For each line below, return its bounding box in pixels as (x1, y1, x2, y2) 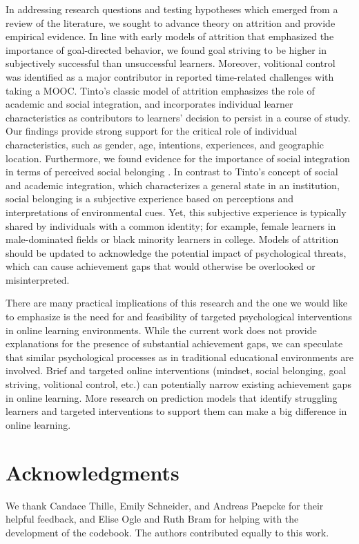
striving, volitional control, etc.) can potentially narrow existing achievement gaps (6, 377, 351, 391)
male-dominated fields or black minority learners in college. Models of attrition (6, 232, 339, 246)
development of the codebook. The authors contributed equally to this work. (6, 525, 329, 539)
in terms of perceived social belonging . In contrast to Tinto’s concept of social (6, 164, 338, 179)
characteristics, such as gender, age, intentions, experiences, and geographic (6, 137, 324, 151)
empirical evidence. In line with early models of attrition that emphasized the (6, 29, 334, 43)
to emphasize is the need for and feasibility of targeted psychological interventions (6, 309, 352, 324)
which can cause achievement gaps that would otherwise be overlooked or (6, 259, 316, 273)
